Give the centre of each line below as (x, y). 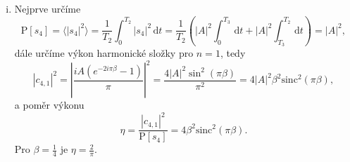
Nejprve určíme (48, 8)
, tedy (233, 53)
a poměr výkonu (49, 105)
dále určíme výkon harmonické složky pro (104, 53)
